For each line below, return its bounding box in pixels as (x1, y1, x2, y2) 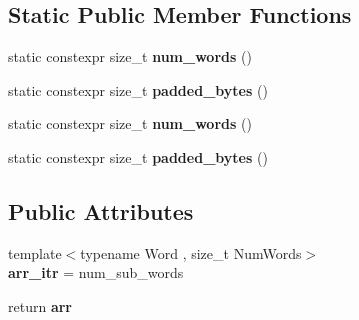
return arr (8, 295, 72, 316)
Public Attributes (8, 195, 194, 226)
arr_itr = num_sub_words (8, 262, 184, 283)
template (8, 242, 62, 263)
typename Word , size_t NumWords (80, 242, 302, 263)
